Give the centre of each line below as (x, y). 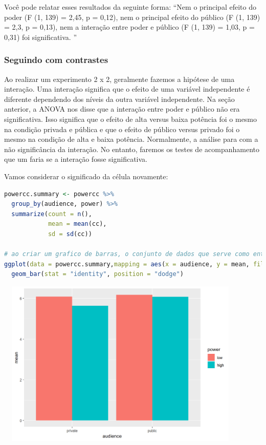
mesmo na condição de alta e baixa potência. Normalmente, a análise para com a (131, 139)
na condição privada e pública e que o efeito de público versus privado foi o (122, 129)
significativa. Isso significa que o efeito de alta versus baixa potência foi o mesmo (131, 119)
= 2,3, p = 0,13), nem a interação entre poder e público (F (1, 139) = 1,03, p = (129, 27)
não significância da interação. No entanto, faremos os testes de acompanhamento (132, 149)
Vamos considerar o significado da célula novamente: (86, 176)
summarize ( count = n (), (52, 214)
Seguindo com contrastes (56, 60)
